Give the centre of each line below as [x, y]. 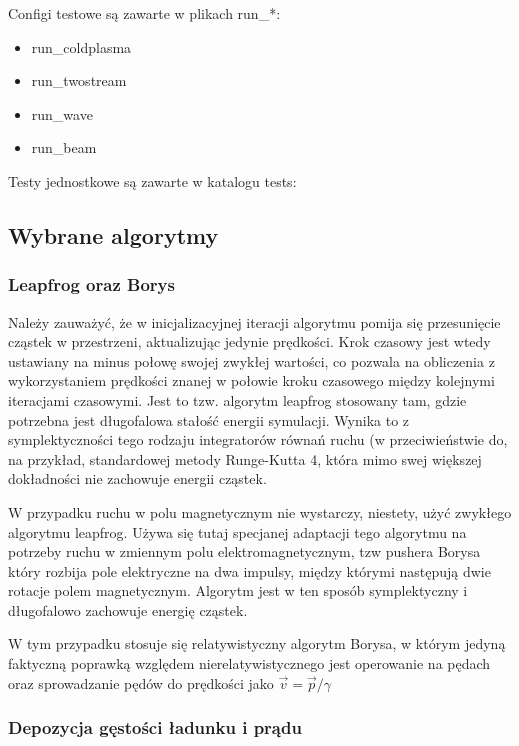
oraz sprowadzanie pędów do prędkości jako [141, 682]
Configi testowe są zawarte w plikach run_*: [144, 13]
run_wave [62, 113]
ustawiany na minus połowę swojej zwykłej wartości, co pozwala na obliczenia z [251, 360]
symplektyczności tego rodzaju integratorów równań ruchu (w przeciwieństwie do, [258, 439]
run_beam [64, 147]
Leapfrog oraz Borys [91, 284]
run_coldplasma [81, 46]
